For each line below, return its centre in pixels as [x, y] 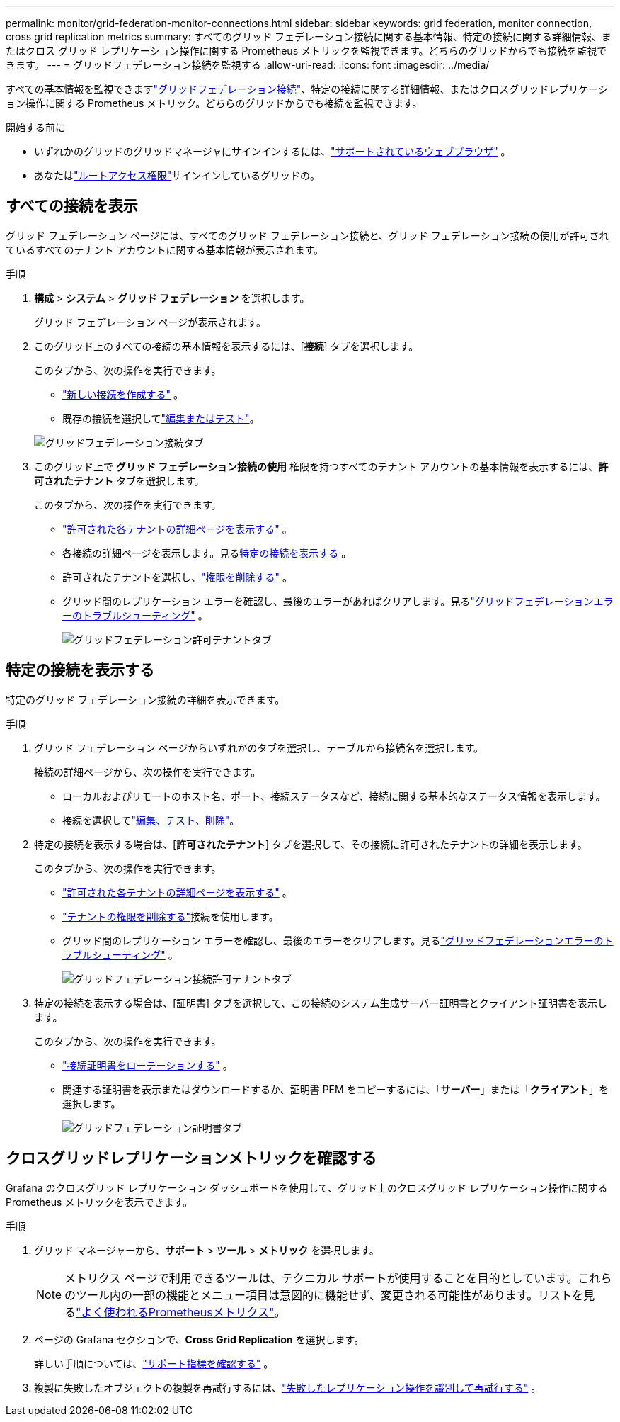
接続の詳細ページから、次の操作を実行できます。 [148, 772]
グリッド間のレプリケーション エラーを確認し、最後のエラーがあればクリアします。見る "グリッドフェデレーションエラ [338, 601]
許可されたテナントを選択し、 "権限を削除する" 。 [177, 577]
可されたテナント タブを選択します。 [119, 480]
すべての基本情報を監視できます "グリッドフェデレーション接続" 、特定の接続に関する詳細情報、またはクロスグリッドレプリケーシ [307, 89]
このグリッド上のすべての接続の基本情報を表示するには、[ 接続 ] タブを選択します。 [226, 346]
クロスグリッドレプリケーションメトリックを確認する [191, 1158]
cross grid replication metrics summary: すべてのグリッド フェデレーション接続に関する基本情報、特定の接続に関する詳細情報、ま [309, 36]
